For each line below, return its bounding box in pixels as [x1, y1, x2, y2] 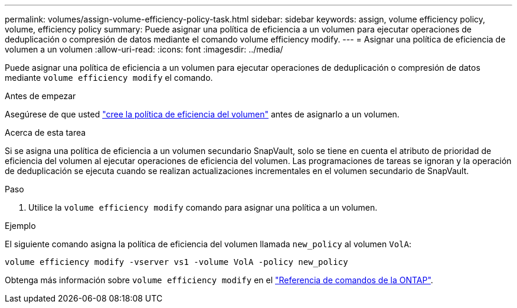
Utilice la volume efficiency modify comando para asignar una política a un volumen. [28, 202, 378, 212]
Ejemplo [5, 221, 36, 231]
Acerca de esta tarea [5, 127, 86, 137]
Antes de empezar [5, 91, 76, 101]
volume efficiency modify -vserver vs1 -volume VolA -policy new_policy [5, 257, 348, 267]
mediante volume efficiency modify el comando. [5, 73, 213, 83]
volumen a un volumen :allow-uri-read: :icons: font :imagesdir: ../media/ [5, 44, 283, 54]
